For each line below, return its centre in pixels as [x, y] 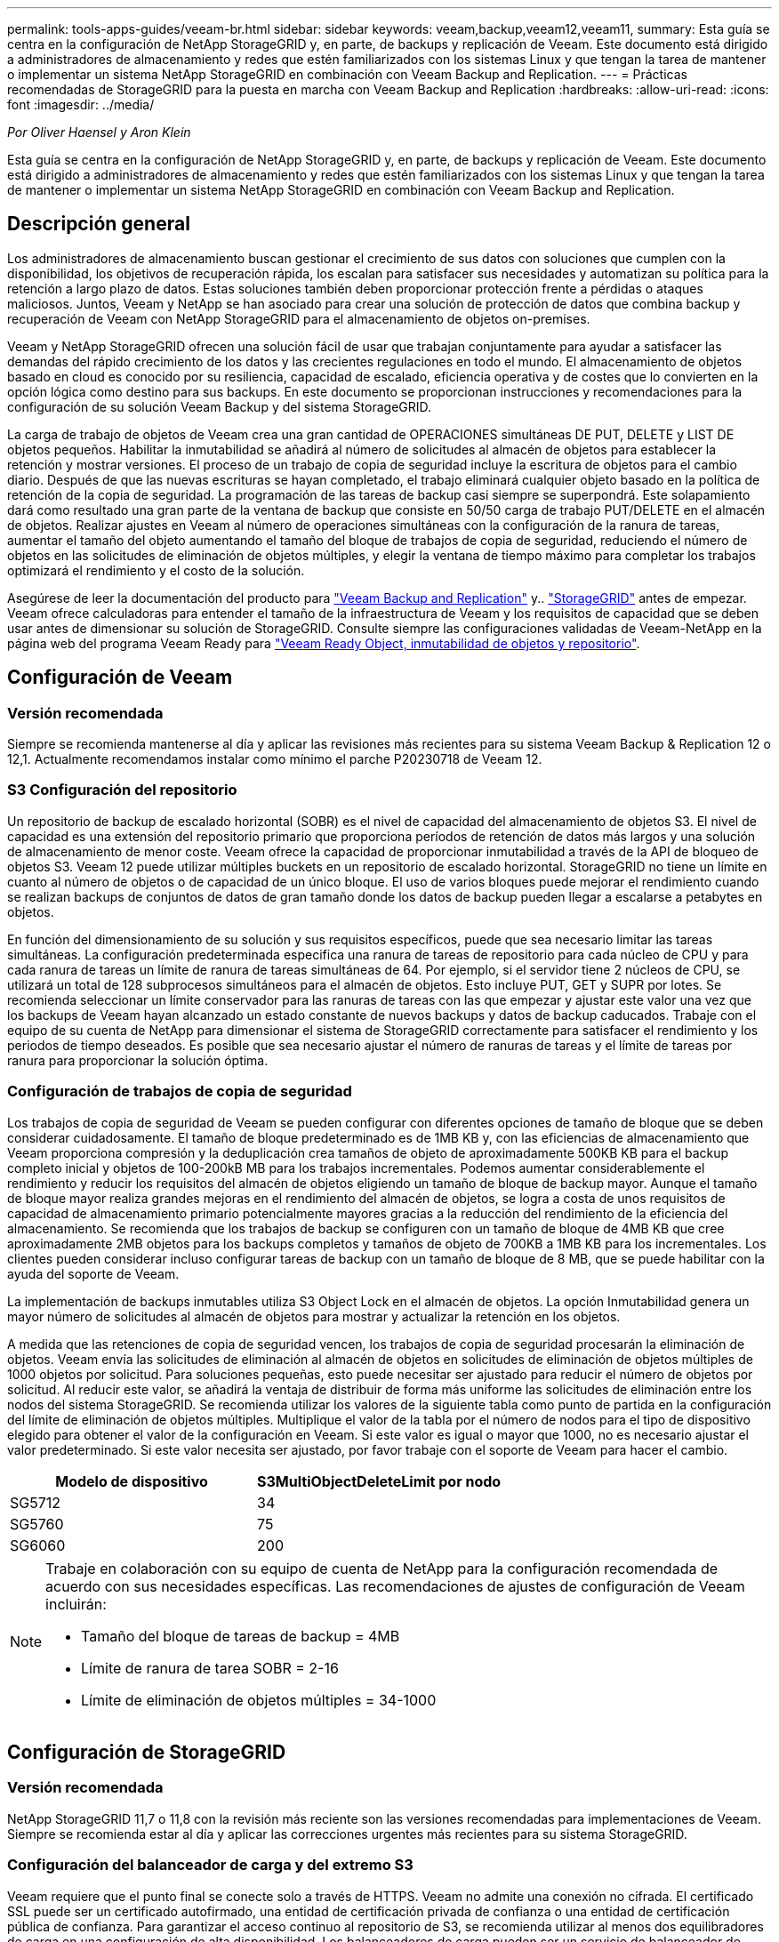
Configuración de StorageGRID [147, 1752]
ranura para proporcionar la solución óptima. [138, 1060]
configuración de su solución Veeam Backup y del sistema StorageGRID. [220, 406]
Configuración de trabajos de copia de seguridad [180, 1091]
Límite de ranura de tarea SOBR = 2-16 [210, 1668]
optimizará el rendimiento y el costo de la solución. [156, 570]
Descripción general [99, 224]
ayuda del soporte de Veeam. [93, 1273]
